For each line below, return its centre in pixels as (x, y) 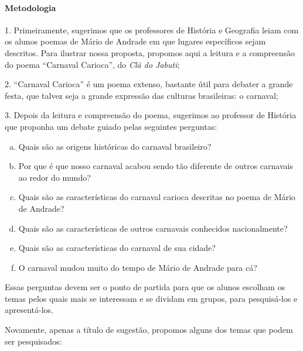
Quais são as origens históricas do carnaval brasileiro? (115, 146)
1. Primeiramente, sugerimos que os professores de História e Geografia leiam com (152, 30)
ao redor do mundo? (55, 177)
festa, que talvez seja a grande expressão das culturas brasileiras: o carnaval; (142, 95)
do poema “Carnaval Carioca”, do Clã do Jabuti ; (92, 64)
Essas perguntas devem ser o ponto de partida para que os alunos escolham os (145, 287)
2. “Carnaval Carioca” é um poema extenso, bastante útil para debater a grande (149, 84)
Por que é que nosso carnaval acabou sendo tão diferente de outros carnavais (156, 166)
